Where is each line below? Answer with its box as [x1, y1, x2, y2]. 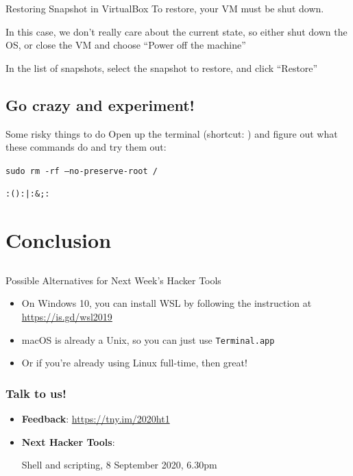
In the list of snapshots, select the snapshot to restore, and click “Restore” [5, 60, 318, 75]
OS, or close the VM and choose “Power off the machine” [5, 38, 246, 52]
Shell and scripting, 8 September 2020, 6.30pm [21, 458, 217, 472]
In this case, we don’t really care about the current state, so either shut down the [5, 24, 348, 38]
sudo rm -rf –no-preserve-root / [5, 166, 158, 176]
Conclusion [5, 226, 112, 254]
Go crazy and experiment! [5, 94, 195, 115]
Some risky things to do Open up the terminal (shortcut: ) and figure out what [5, 126, 338, 140]
